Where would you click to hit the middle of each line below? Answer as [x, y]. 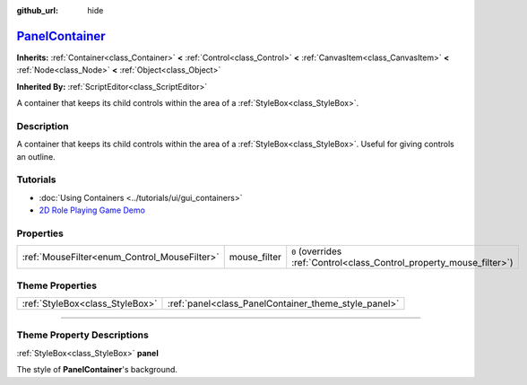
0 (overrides [317, 251]
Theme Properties [57, 285]
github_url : [37, 10]
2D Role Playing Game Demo [92, 210]
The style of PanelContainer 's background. [97, 370]
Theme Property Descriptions [83, 335]
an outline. [36, 156]
